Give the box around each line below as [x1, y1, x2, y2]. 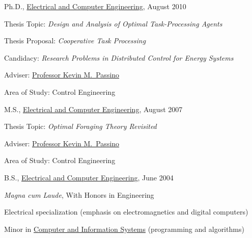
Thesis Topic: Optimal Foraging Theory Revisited [4, 121, 157, 131]
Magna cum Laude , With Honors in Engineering [4, 189, 154, 200]
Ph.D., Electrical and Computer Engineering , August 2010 [4, 1, 186, 11]
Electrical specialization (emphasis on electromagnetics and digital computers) [4, 206, 248, 217]
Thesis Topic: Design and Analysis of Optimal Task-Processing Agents [4, 18, 222, 29]
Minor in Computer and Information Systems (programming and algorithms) [4, 223, 244, 234]
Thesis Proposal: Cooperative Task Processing [4, 35, 146, 46]
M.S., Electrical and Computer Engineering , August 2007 [4, 103, 183, 114]
